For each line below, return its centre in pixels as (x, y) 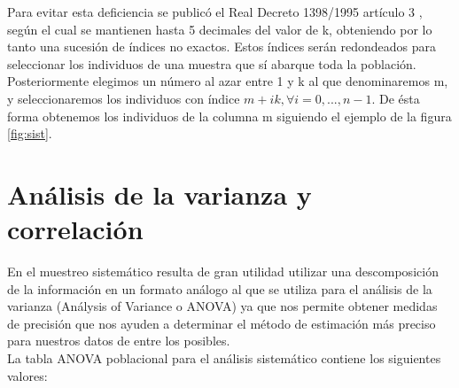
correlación (75, 229)
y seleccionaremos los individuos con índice (124, 98)
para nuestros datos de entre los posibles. (119, 341)
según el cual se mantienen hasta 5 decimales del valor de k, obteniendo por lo (220, 29)
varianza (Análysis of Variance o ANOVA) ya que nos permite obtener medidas (222, 306)
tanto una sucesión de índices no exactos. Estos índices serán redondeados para (222, 47)
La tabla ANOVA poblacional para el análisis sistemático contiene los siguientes (224, 358)
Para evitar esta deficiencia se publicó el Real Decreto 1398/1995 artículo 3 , (215, 12)
